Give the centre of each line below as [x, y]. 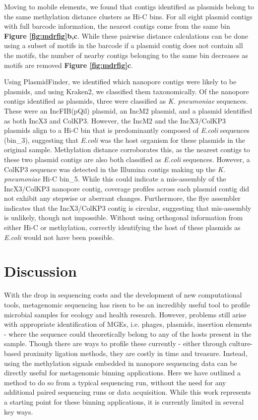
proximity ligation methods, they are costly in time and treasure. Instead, [135, 353]
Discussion [40, 271]
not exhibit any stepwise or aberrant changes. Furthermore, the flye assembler [122, 198]
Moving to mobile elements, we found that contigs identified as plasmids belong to [129, 6]
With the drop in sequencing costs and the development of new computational [123, 295]
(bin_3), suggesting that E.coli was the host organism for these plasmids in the [125, 140]
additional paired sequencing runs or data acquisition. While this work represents [128, 392]
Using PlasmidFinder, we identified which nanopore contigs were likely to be [120, 82]
